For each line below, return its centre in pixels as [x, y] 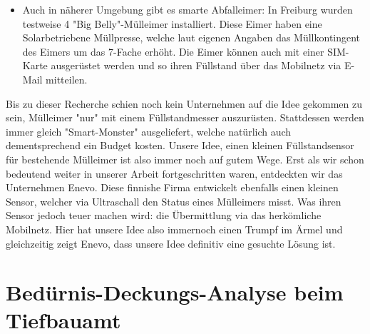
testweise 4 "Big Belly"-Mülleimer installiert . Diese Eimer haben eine [172, 23]
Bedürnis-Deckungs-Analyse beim [175, 292]
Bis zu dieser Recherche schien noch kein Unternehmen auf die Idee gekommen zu [184, 103]
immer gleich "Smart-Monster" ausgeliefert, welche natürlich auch [149, 131]
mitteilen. [67, 79]
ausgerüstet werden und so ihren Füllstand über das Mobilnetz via [196, 65]
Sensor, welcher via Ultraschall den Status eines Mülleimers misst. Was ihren [174, 201]
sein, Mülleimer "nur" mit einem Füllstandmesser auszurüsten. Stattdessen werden [185, 117]
